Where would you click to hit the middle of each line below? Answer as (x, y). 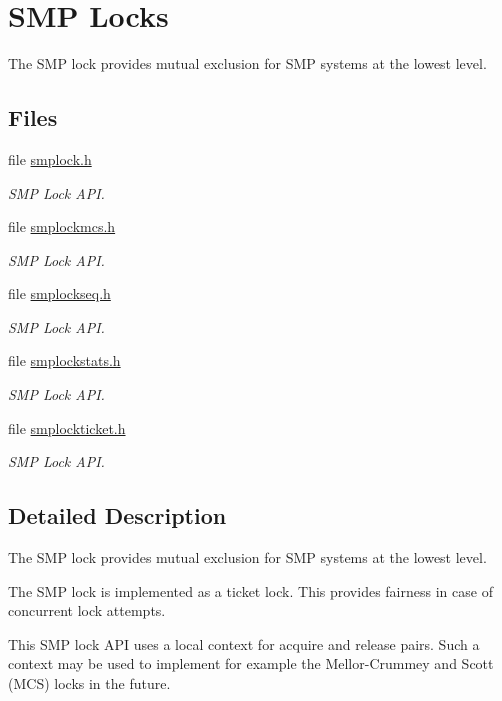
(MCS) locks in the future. (89, 683)
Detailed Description (117, 515)
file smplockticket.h (67, 427)
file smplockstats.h (64, 360)
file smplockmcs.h (62, 226)
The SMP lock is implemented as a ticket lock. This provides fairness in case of (250, 590)
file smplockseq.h (59, 293)
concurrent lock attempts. (87, 610)
